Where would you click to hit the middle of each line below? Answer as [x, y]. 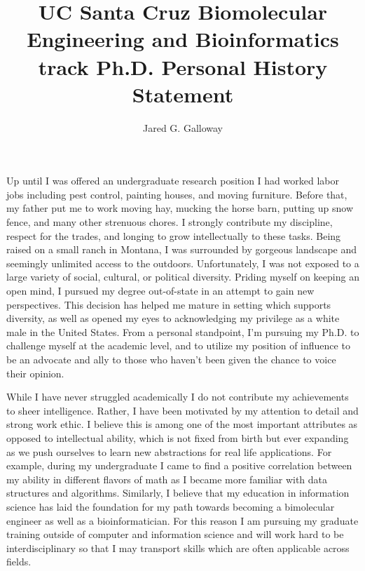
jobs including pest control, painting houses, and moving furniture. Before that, [177, 194]
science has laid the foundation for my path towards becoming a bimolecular [171, 506]
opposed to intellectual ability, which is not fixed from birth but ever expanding [178, 437]
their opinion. [35, 373]
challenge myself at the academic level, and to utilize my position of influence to [178, 345]
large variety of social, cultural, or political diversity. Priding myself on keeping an [183, 277]
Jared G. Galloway [183, 127]
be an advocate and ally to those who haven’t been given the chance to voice [171, 359]
